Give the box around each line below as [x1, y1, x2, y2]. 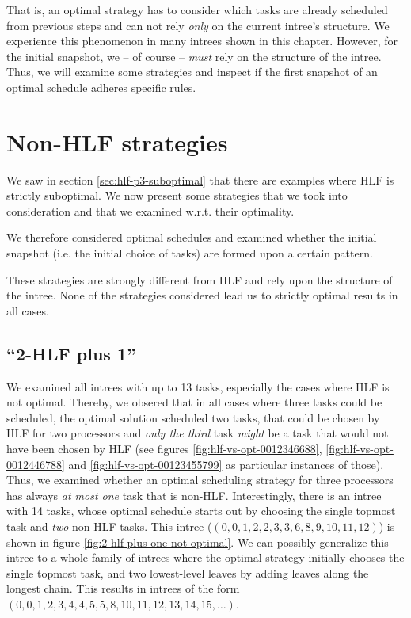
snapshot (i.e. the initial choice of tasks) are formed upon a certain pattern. [6, 245, 373, 261]
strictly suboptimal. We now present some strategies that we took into [6, 187, 348, 204]
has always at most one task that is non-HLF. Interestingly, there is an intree [6, 486, 382, 503]
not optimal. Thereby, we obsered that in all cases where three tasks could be [6, 394, 382, 410]
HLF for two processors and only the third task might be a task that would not [6, 425, 389, 441]
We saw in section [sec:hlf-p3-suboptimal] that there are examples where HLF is [6, 171, 394, 188]
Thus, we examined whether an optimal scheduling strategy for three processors [6, 471, 394, 488]
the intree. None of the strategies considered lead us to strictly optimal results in [6, 287, 398, 303]
